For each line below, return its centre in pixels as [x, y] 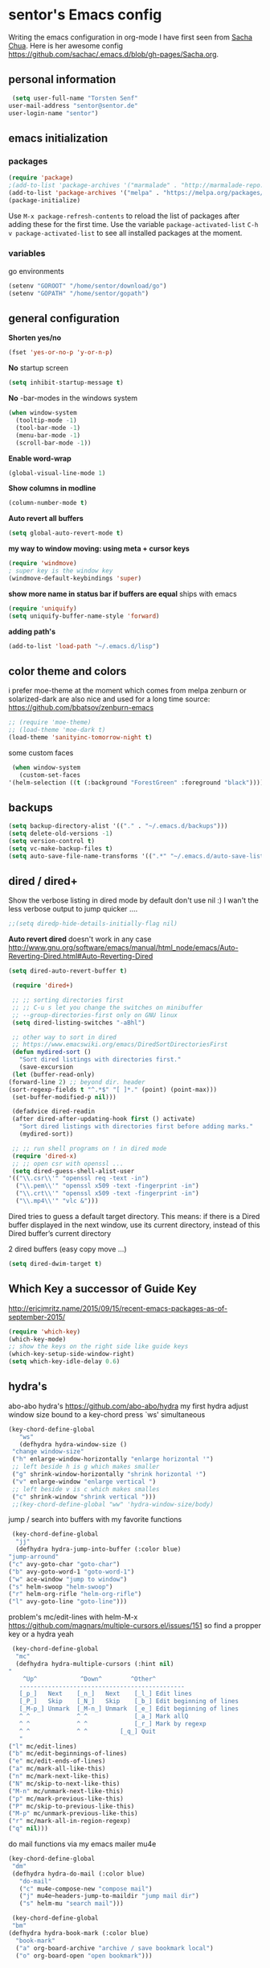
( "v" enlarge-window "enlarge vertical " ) [84, 1482]
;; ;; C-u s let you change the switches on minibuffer [107, 1007]
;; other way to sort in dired [64, 1037]
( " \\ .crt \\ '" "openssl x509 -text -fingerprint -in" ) [107, 1193]
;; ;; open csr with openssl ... [68, 1164]
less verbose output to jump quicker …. [73, 909]
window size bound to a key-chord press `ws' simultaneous [107, 1414]
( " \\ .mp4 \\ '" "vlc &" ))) [57, 1201]
